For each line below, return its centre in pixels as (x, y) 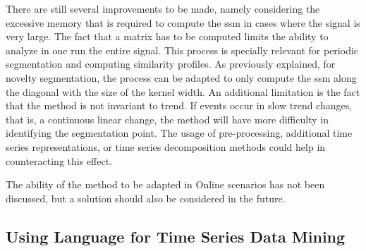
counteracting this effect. (59, 160)
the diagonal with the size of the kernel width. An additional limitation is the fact (183, 91)
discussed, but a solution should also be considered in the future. (146, 198)
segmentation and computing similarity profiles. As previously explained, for (171, 64)
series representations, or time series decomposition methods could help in (166, 146)
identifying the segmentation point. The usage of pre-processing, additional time (179, 133)
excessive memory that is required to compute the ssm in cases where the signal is (183, 22)
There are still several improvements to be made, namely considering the (163, 8)
